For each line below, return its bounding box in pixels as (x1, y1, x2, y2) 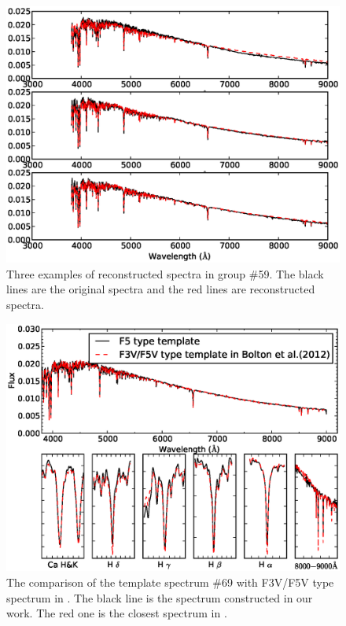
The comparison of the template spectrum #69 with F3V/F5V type (6, 573, 334, 590)
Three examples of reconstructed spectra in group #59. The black (6, 265, 324, 282)
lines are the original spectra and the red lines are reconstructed (6, 281, 315, 297)
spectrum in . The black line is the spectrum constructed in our (6, 589, 313, 606)
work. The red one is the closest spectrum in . (6, 605, 227, 621)
